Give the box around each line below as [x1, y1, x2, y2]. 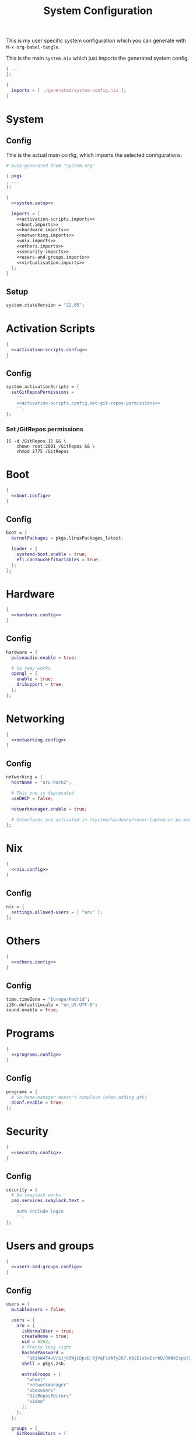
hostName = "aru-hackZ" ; [11, 780, 72, 785]
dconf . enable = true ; [11, 1100, 64, 1106]
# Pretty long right [21, 1344, 72, 1350]
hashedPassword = [21, 1350, 64, 1356]
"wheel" [27, 1376, 45, 1382]
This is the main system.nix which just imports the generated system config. [6, 54, 190, 62]
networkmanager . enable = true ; [11, 806, 87, 812]
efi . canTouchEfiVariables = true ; [16, 557, 100, 562]
